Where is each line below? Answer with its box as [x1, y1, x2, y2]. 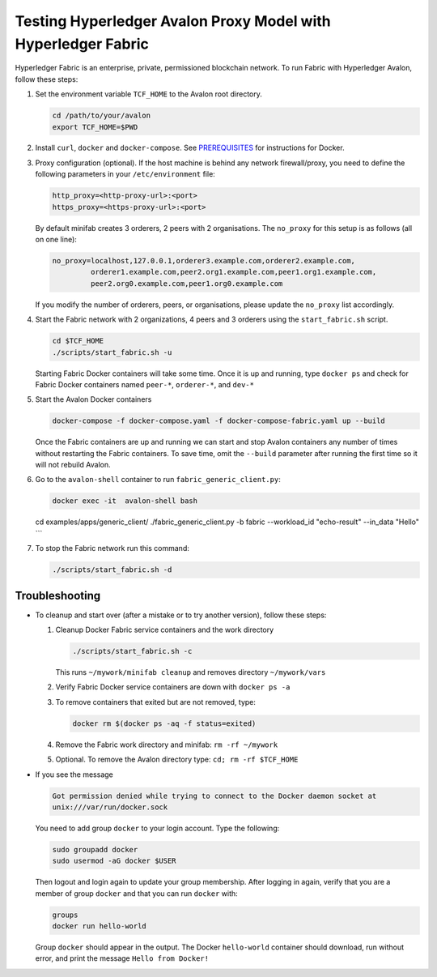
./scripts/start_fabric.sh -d [52, 565, 172, 574]
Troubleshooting [15, 588, 101, 603]
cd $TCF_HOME [52, 336, 104, 346]
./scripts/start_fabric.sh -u [52, 348, 172, 356]
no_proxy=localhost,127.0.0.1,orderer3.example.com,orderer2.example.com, [52, 256, 356, 265]
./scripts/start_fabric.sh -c [72, 646, 193, 656]
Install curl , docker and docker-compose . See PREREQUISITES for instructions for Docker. [35, 143, 345, 153]
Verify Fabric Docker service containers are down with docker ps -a [55, 682, 291, 692]
